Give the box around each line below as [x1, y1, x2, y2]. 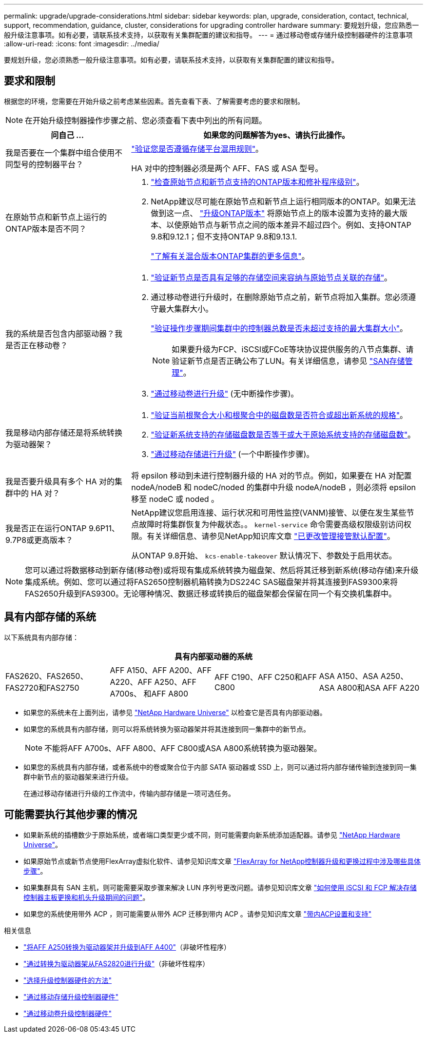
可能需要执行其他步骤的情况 [4, 808, 137, 821]
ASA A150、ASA [319, 671, 379, 681]
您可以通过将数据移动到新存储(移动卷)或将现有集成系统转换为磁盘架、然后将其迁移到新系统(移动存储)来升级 [25, 565, 419, 575]
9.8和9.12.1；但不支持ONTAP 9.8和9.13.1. [151, 231, 297, 241]
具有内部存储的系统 [4, 611, 96, 623]
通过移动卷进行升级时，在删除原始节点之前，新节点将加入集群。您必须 [151, 292, 408, 302]
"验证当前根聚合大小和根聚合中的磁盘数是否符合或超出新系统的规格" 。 [151, 410, 408, 420]
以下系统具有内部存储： [4, 633, 79, 641]
